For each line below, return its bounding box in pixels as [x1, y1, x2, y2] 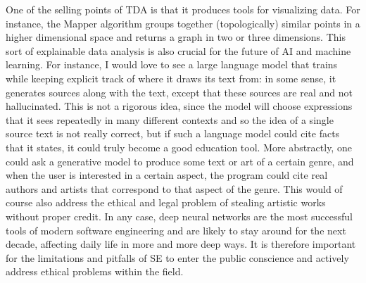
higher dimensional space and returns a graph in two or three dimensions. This [6, 30, 346, 44]
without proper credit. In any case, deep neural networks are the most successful [6, 208, 353, 223]
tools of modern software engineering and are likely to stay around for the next [6, 222, 346, 237]
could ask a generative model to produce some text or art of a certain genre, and [6, 153, 354, 168]
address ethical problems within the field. [6, 264, 184, 279]
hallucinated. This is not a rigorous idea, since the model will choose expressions [6, 99, 353, 113]
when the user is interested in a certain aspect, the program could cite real [6, 168, 328, 182]
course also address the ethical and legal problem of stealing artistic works [6, 195, 326, 210]
